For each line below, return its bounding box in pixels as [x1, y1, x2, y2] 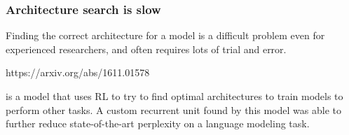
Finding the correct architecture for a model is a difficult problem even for [6, 28, 325, 43]
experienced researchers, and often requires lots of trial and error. [6, 41, 287, 56]
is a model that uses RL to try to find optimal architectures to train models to [6, 89, 343, 103]
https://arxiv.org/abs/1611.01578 [6, 65, 150, 80]
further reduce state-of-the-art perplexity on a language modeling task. [6, 116, 310, 131]
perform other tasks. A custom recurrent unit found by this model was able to [6, 102, 341, 117]
